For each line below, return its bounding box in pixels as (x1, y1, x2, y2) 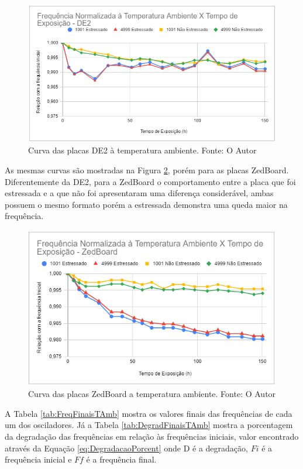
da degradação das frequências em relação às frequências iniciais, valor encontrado (5, 430, 299, 443)
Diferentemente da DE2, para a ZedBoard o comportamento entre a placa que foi (5, 175, 296, 187)
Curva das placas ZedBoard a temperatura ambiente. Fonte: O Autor (28, 388, 276, 400)
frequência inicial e (5, 453, 72, 465)
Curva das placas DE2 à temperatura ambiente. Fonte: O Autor (28, 144, 257, 156)
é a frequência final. (86, 453, 157, 465)
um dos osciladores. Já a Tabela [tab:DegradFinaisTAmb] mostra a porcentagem (5, 419, 293, 431)
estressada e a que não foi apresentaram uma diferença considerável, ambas (5, 187, 274, 199)
